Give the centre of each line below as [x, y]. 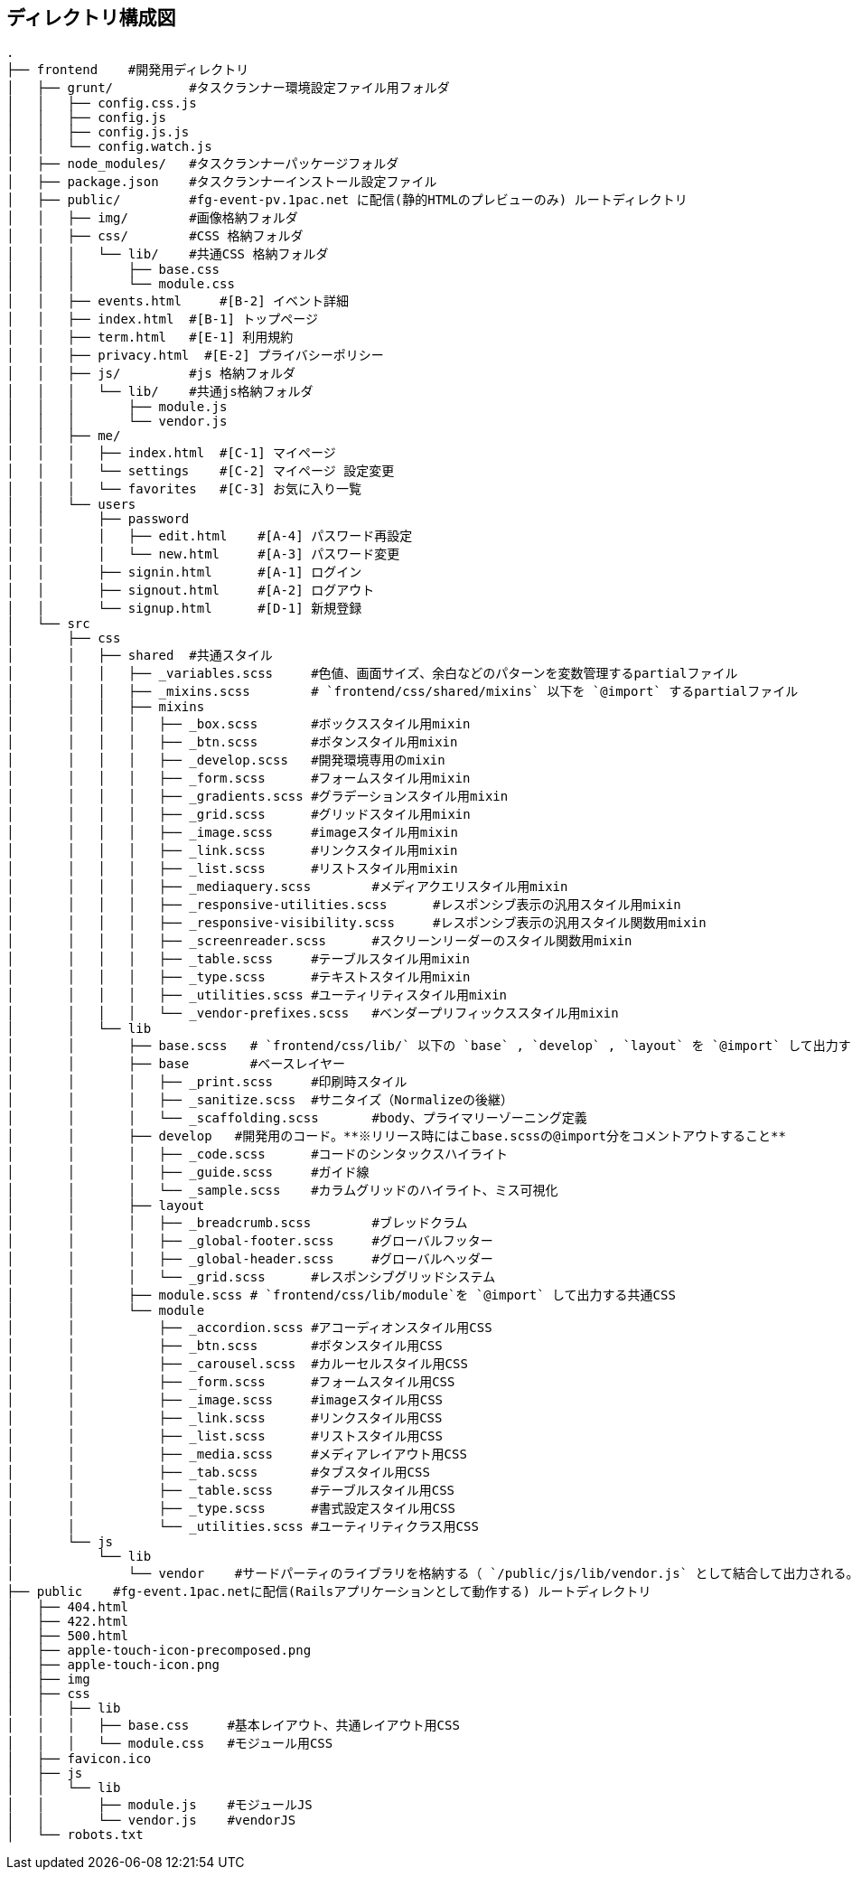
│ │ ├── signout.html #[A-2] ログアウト [191, 591]
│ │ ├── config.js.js [98, 132]
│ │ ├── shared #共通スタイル [140, 656]
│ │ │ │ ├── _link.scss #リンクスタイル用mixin [232, 851]
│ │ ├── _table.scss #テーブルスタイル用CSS [231, 1491]
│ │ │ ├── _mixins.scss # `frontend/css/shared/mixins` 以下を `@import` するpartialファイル [403, 692]
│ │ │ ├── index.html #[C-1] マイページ [171, 453]
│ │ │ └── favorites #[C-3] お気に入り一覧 [184, 489]
